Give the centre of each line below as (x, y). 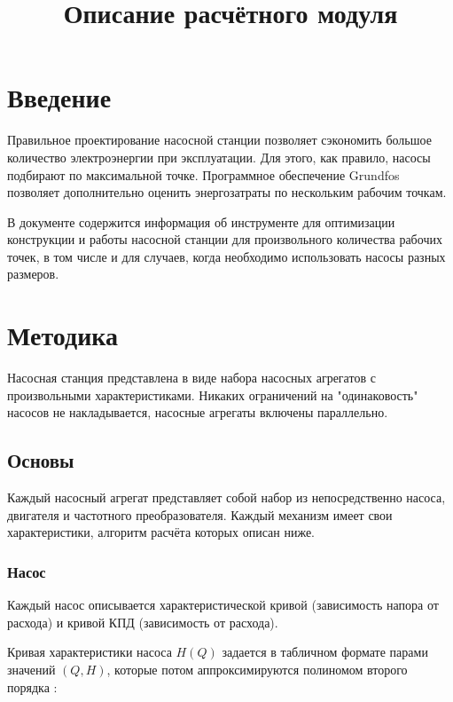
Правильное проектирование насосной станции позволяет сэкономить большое (219, 140)
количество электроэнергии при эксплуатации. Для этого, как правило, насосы (219, 157)
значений (31, 669)
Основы (41, 460)
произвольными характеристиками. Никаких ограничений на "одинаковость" (213, 394)
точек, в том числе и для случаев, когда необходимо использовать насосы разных (226, 256)
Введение (59, 97)
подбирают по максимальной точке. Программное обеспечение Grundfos (203, 174)
